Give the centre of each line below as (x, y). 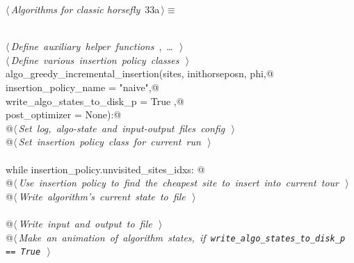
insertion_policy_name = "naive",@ (82, 87)
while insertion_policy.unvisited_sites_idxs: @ (105, 169)
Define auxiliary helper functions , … (92, 46)
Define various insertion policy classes (95, 59)
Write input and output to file (85, 223)
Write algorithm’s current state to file (102, 196)
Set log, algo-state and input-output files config (122, 128)
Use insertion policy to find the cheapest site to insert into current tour (178, 183)
